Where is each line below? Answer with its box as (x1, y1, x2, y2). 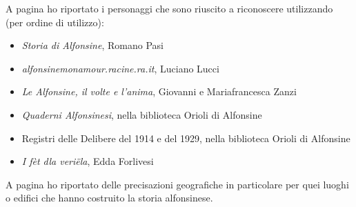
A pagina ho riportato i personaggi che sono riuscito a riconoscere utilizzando (6, 1, 333, 15)
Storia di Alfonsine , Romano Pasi (21, 38, 164, 52)
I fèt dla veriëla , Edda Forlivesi (21, 154, 154, 168)
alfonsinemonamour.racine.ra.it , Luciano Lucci (21, 61, 219, 75)
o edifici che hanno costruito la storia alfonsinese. (6, 190, 213, 205)
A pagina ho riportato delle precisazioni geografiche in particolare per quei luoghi (6, 177, 349, 191)
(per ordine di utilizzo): (6, 14, 104, 29)
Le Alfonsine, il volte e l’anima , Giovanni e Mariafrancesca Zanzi (21, 84, 297, 99)
